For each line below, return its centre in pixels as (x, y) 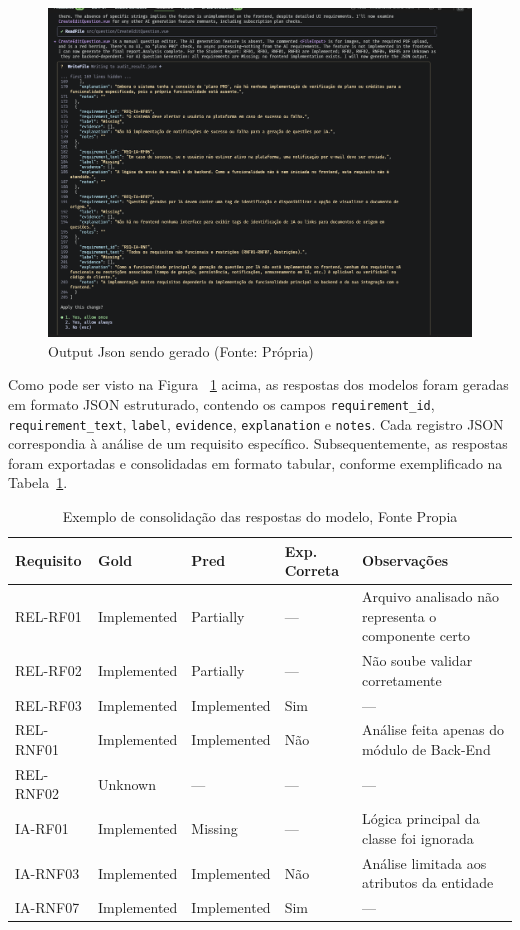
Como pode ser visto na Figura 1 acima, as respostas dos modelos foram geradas (258, 384)
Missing (214, 828)
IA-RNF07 (47, 907)
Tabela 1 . (38, 482)
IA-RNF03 (47, 872)
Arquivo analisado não (430, 596)
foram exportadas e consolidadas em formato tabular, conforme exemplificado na (255, 462)
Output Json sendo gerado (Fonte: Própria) (181, 350)
